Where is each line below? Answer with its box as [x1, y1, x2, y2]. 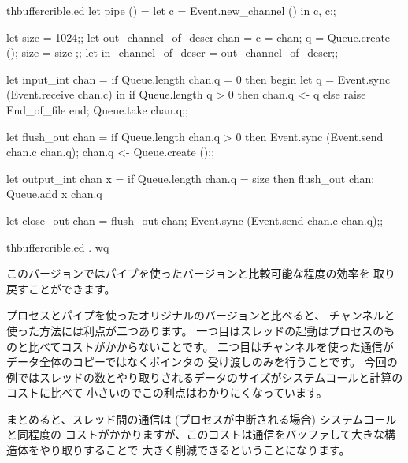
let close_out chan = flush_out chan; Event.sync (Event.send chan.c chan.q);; [6, 211, 384, 228]
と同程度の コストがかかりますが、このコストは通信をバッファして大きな [6, 426, 384, 442]
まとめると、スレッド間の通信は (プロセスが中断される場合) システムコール [6, 410, 397, 427]
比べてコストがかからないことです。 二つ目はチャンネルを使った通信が [28, 338, 394, 354]
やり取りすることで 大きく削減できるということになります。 [39, 442, 351, 458]
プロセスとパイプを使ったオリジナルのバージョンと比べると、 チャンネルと [6, 307, 395, 323]
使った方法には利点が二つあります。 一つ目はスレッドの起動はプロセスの [6, 322, 384, 338]
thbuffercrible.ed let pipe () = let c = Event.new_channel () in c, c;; [6, 2, 336, 18]
